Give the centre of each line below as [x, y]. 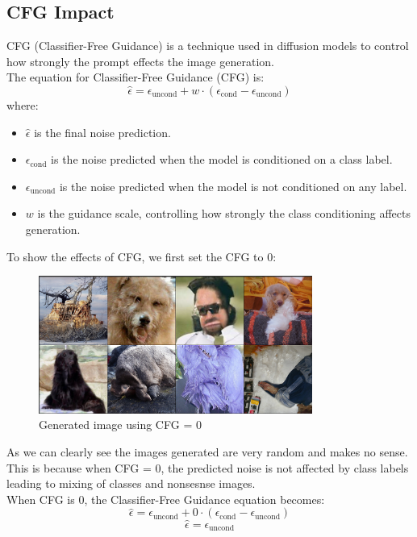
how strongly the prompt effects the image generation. [140, 61]
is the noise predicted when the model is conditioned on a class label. [222, 159]
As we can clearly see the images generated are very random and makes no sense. [207, 452]
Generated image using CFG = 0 [120, 425]
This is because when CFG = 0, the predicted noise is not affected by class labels [208, 467]
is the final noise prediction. [102, 132]
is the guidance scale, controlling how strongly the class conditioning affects [224, 213]
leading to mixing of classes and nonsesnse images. [131, 483]
